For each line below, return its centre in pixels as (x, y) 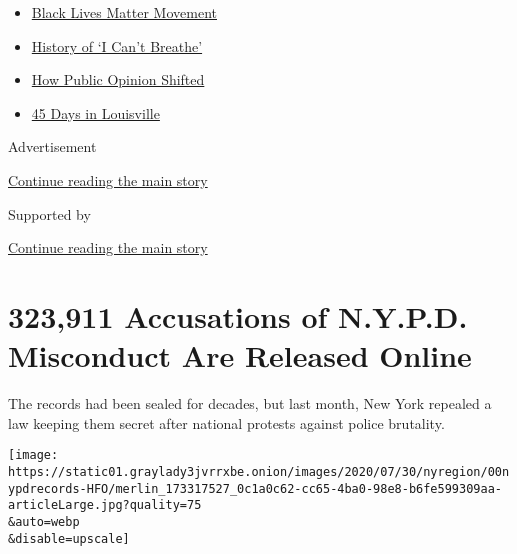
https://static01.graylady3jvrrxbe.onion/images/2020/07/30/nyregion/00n (259, 471)
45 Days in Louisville (95, 112)
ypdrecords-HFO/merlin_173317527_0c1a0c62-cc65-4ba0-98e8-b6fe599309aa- (255, 488)
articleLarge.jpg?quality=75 (105, 505)
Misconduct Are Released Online (240, 355)
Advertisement (52, 146)
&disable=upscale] (69, 538)
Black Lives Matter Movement (124, 12)
